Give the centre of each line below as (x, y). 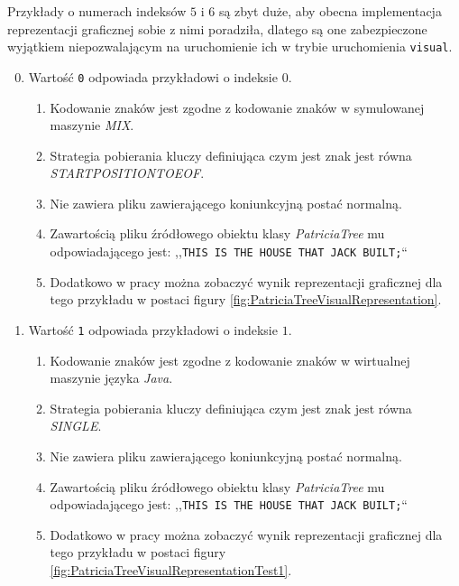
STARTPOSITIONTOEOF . (127, 173)
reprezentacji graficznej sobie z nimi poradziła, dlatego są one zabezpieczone (217, 28)
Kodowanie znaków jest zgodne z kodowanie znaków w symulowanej (237, 107)
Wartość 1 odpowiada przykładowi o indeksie (153, 329)
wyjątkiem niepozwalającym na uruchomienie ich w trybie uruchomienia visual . (230, 47)
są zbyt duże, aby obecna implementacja (330, 11)
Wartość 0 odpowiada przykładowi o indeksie (153, 76)
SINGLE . (76, 426)
